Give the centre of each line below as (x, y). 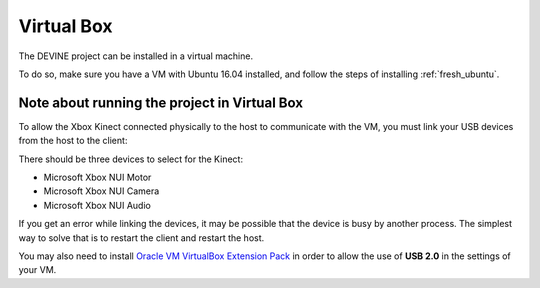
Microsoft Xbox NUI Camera (101, 191)
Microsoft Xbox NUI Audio (97, 205)
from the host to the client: (73, 141)
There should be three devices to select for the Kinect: (131, 159)
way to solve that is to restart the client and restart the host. (141, 237)
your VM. (37, 270)
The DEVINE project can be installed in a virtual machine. (136, 56)
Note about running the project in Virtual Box (161, 102)
